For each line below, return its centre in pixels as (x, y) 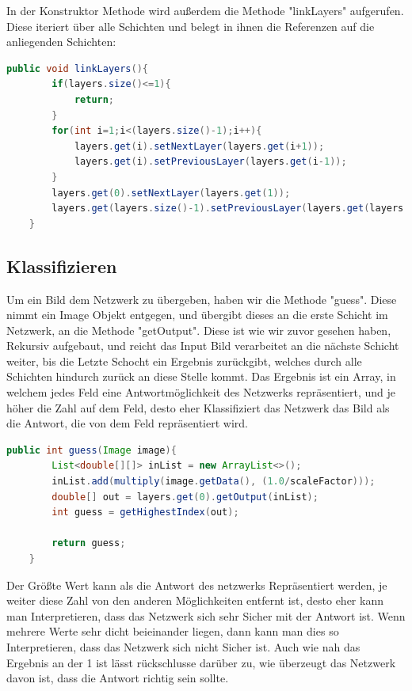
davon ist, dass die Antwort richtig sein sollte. (118, 678)
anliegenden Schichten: (61, 42)
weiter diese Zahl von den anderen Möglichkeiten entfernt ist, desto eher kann (195, 600)
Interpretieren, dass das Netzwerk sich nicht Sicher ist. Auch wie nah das (183, 646)
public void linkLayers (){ (78, 68)
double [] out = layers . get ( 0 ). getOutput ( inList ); (185, 497)
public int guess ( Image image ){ (92, 450)
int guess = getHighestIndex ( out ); (145, 513)
